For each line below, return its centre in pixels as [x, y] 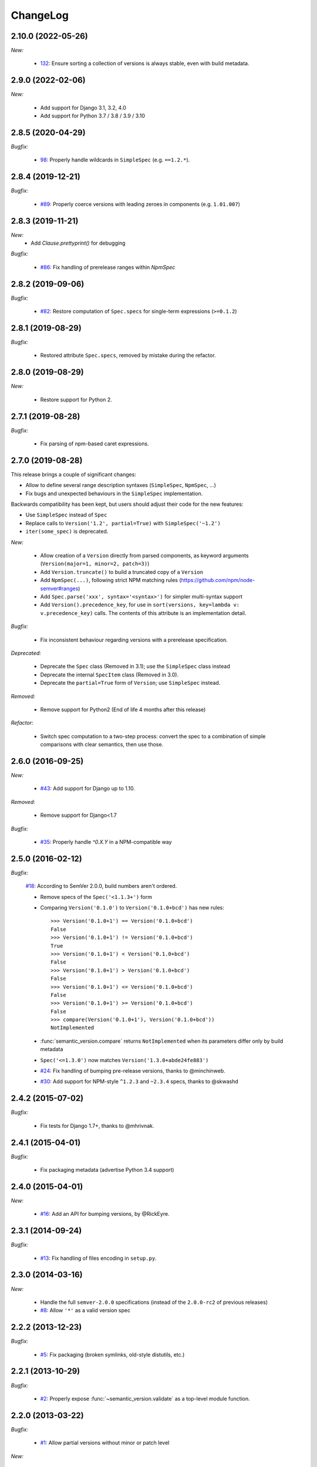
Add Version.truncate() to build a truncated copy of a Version [122, 572]
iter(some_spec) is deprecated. [67, 532]
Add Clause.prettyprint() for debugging [78, 243]
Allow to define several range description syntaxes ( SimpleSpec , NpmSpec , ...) [121, 485]
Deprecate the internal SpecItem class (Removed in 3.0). [109, 674]
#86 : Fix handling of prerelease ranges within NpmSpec [108, 267]
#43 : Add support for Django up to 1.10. [87, 789]
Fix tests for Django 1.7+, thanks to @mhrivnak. [97, 1125]
